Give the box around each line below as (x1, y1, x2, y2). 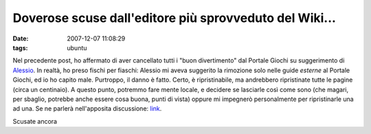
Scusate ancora (12, 117, 58, 125)
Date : (12, 34, 29, 43)
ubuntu (67, 43, 87, 52)
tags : (12, 43, 28, 52)
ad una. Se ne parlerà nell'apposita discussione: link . (12, 104, 162, 113)
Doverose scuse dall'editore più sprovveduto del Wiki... (12, 10, 337, 25)
